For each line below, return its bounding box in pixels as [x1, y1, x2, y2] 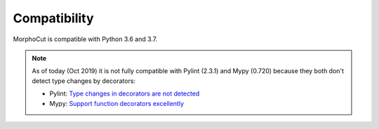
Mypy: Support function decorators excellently [49, 99, 184, 107]
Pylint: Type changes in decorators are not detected [49, 89, 200, 98]
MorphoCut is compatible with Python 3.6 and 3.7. [13, 35, 158, 43]
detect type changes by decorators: [32, 77, 136, 85]
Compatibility [13, 10, 94, 26]
